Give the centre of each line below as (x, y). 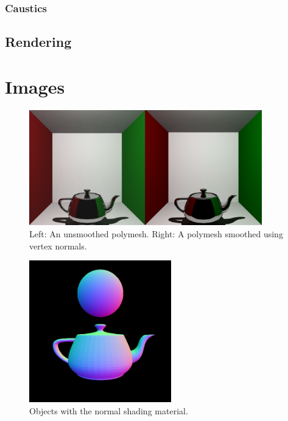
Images (35, 86)
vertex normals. (58, 245)
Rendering (38, 42)
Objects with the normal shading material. (109, 410)
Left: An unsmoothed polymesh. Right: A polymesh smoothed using (156, 234)
